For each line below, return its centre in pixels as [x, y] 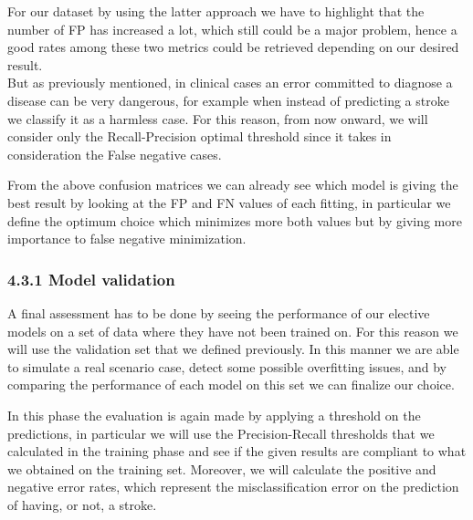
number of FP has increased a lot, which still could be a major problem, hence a [232, 29]
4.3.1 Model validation [91, 279]
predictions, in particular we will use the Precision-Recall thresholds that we [221, 433]
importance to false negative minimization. [127, 239]
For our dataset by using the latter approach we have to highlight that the [216, 11]
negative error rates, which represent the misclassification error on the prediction [233, 487]
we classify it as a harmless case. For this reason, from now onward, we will [218, 118]
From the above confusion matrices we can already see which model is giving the [233, 185]
